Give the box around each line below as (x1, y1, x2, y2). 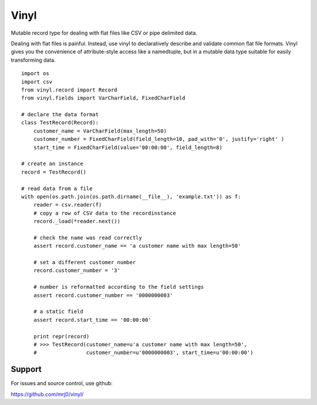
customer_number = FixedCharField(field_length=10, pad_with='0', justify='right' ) (33, 136, 285, 143)
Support (11, 365, 42, 374)
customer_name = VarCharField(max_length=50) (33, 127, 167, 134)
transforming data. (11, 56, 56, 63)
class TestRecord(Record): (21, 119, 99, 126)
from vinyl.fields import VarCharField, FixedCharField (21, 95, 186, 102)
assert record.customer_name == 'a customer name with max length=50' (33, 242, 241, 249)
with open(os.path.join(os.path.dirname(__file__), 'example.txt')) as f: (21, 193, 241, 200)
